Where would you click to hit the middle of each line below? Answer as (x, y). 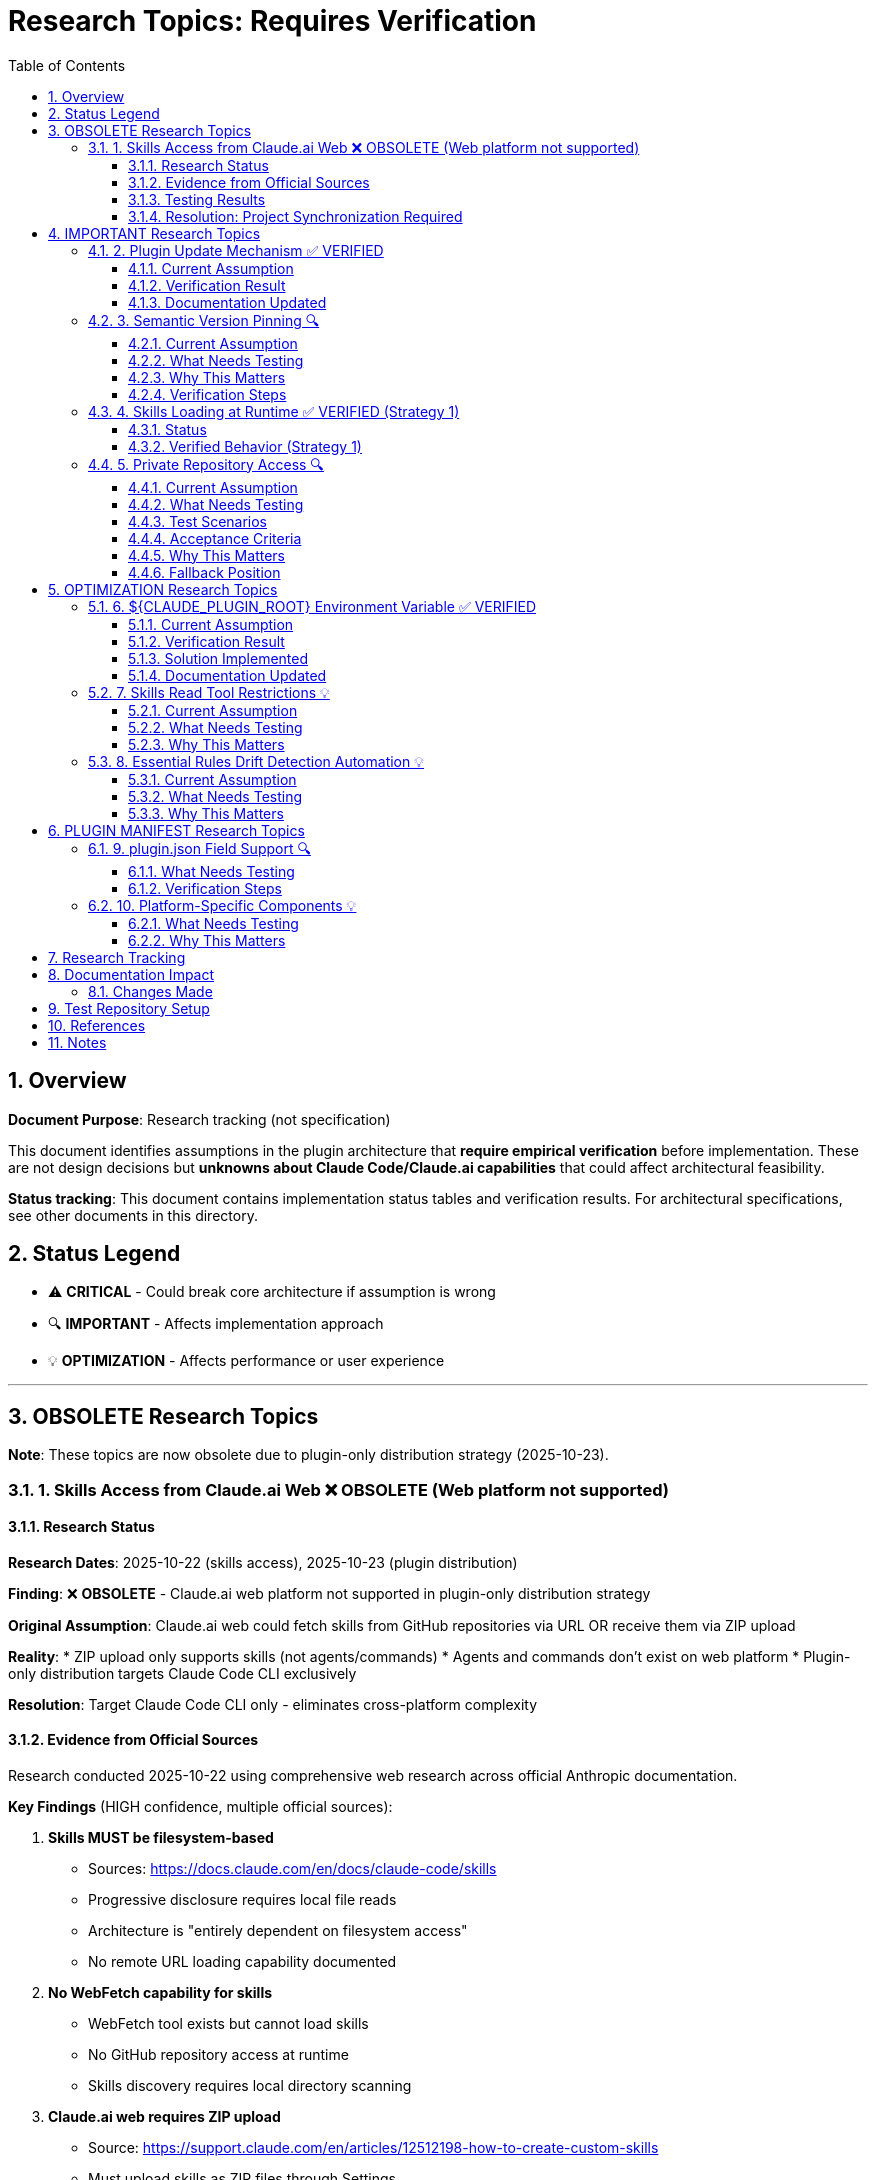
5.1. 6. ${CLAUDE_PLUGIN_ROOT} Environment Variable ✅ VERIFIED (312, 606)
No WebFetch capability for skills (160, 1993)
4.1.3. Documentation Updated (227, 302)
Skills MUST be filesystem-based (161, 1838)
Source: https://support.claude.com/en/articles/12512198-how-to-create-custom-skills (373, 2148)
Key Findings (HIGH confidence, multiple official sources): (200, 1807)
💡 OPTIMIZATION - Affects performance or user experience (246, 1361)
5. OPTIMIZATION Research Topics (163, 589)
